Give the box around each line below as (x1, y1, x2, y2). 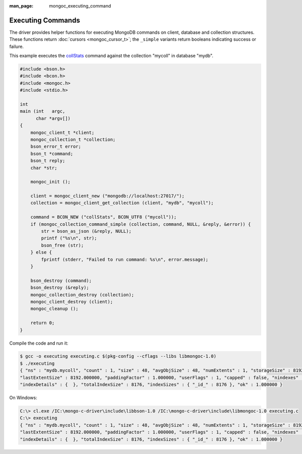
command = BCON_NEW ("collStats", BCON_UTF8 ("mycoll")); (30, 214, 177, 220)
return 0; (30, 320, 55, 326)
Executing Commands (9, 16, 81, 25)
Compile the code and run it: (9, 340, 68, 346)
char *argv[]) (36, 115, 70, 121)
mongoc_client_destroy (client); (30, 299, 113, 304)
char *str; (30, 165, 57, 171)
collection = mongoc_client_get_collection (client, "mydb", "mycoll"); (30, 200, 214, 206)
